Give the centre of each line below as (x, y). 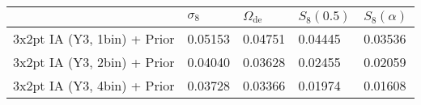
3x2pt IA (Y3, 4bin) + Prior (94, 85)
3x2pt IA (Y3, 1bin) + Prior (94, 38)
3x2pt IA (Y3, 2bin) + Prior (94, 62)
